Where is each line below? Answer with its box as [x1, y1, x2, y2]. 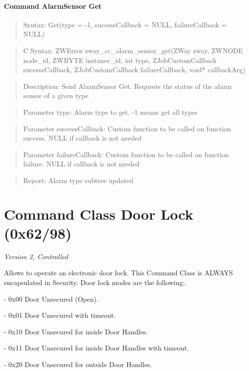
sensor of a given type [23, 90, 88, 101]
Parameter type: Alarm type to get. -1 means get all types [23, 106, 198, 117]
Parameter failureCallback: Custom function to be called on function [23, 149, 229, 159]
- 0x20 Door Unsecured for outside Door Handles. [4, 359, 152, 369]
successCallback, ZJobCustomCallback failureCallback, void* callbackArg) [23, 64, 246, 75]
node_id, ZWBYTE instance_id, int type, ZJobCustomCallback [23, 55, 217, 65]
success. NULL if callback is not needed [23, 133, 142, 143]
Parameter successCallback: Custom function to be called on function [23, 123, 231, 133]
